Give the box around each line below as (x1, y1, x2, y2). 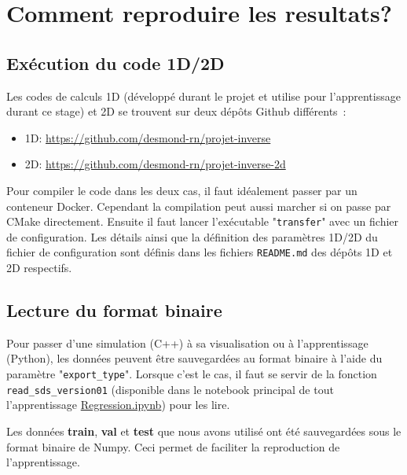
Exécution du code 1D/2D (6, 50, 225, 75)
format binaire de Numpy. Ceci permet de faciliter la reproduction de (6, 438, 340, 455)
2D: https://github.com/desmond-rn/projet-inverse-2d (24, 156, 286, 172)
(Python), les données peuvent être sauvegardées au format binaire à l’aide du (6, 350, 383, 366)
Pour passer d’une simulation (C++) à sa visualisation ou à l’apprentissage (6, 334, 368, 351)
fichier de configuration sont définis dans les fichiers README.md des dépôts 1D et (6, 244, 393, 260)
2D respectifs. (6, 260, 72, 276)
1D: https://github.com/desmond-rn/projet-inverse (24, 129, 271, 145)
